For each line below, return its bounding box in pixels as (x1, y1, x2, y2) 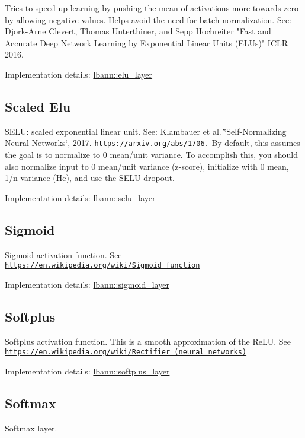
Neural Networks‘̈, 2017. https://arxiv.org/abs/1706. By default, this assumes (5, 137, 300, 149)
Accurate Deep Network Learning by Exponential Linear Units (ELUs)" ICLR (5, 36, 288, 49)
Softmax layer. (5, 421, 57, 434)
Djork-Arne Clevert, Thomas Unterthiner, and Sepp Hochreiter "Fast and (5, 25, 271, 37)
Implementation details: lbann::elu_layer (5, 68, 153, 80)
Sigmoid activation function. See (5, 248, 122, 261)
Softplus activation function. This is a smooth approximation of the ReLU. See (5, 335, 291, 347)
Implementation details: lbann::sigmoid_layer (5, 278, 169, 290)
